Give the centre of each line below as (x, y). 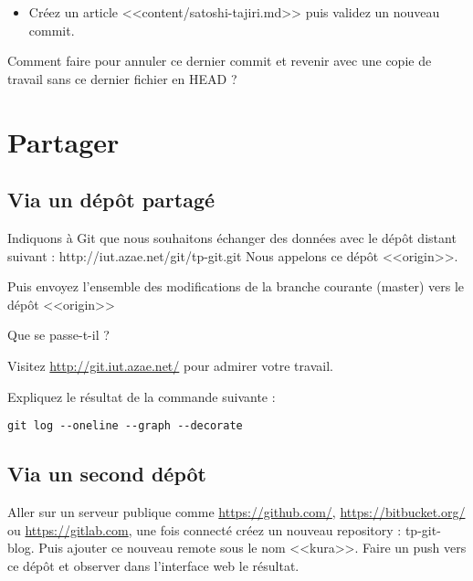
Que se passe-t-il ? (58, 335)
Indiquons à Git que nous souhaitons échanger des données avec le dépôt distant (232, 237)
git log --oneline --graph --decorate (125, 426)
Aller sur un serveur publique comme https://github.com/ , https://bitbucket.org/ (236, 511)
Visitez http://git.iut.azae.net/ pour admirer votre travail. (170, 365)
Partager (63, 141)
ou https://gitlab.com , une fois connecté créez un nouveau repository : (205, 529)
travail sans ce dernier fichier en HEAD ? (122, 78)
